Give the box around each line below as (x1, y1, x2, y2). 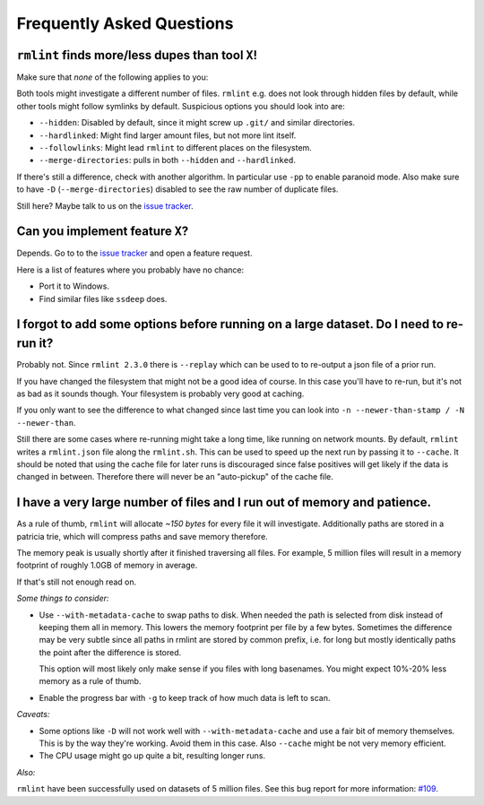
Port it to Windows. (39, 281, 110, 291)
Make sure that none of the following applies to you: (16, 72, 209, 82)
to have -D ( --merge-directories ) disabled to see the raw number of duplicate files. (16, 184, 339, 195)
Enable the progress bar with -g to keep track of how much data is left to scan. (39, 692, 331, 703)
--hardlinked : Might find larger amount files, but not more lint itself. (39, 130, 297, 141)
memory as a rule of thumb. (39, 676, 142, 687)
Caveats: (16, 709, 50, 720)
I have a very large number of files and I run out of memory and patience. (16, 495, 432, 510)
